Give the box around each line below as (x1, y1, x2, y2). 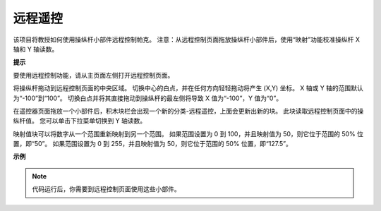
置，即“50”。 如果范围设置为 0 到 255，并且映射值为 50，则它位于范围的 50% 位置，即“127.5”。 (13, 140, 292, 148)
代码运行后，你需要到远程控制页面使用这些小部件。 (32, 185, 181, 193)
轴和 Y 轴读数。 (13, 44, 59, 53)
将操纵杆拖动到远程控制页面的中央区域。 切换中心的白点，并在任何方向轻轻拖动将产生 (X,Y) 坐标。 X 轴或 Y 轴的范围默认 (13, 84, 363, 92)
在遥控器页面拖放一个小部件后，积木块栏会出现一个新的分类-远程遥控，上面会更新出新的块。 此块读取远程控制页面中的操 (13, 107, 364, 115)
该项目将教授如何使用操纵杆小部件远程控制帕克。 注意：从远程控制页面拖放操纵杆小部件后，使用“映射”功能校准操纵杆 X (13, 35, 360, 44)
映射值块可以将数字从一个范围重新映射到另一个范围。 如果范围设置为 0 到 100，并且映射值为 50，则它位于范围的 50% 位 (13, 129, 363, 138)
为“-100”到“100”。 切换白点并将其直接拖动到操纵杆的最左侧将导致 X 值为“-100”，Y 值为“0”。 (13, 94, 282, 102)
